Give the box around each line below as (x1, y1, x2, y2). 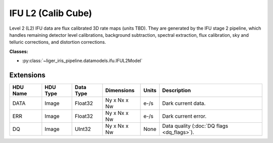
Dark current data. (162, 100, 206, 107)
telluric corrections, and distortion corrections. (9, 39, 106, 45)
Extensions (9, 70, 45, 79)
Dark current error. (162, 113, 207, 120)
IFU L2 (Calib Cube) (9, 8, 93, 19)
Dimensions (105, 87, 135, 94)
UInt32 (74, 126, 91, 133)
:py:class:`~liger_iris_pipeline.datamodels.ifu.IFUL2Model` (22, 58, 143, 64)
